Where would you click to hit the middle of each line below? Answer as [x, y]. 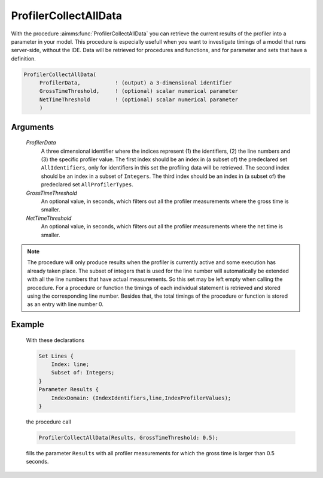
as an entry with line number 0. [65, 304]
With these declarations [55, 340]
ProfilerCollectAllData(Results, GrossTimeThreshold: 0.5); [129, 438]
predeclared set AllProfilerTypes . [87, 184]
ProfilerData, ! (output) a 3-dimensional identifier [135, 83]
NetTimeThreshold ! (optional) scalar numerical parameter [139, 99]
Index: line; [70, 364]
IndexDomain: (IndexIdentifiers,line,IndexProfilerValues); [141, 398]
